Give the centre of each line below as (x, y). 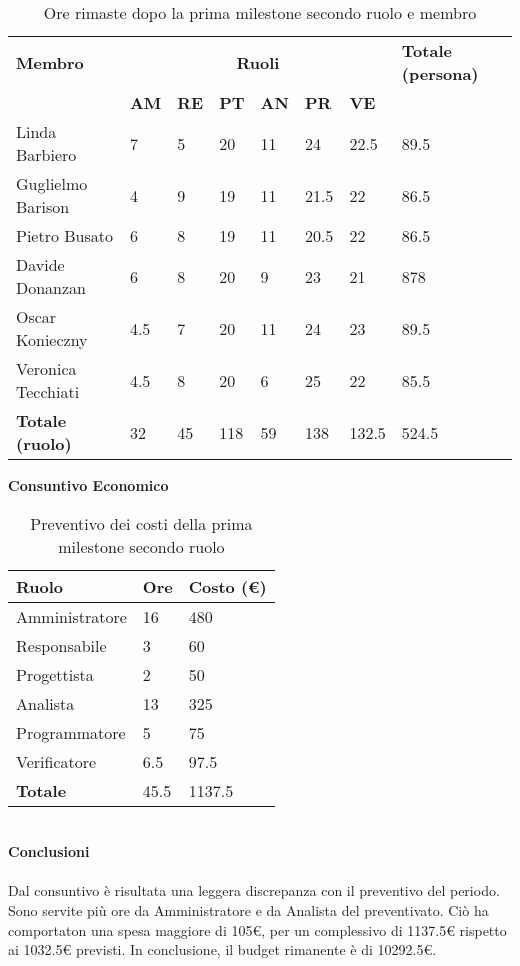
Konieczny (52, 339)
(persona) (440, 73)
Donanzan (51, 287)
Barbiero (46, 154)
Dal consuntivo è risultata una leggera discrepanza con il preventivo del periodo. (254, 890)
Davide (40, 264)
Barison (43, 206)
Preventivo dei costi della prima (141, 523)
